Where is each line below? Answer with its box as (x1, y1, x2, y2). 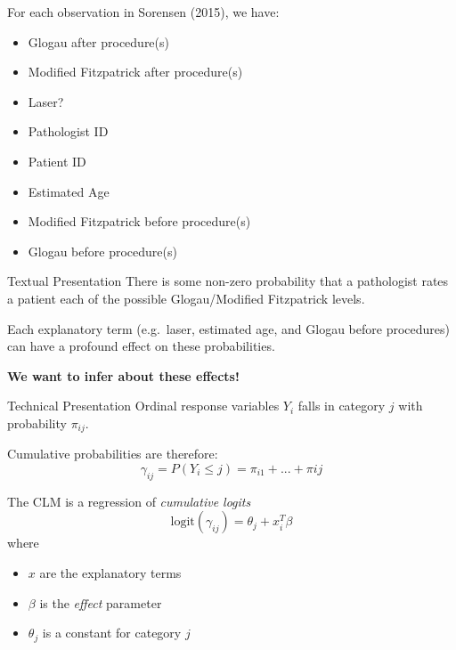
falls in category (297, 396, 386, 415)
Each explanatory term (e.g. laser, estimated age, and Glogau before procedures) (7, 319, 450, 337)
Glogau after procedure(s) (28, 32, 169, 51)
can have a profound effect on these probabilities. (7, 337, 275, 355)
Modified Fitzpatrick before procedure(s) (28, 212, 251, 231)
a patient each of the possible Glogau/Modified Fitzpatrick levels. (7, 288, 365, 307)
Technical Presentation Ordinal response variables (7, 396, 280, 415)
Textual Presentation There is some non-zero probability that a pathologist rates (7, 272, 449, 290)
